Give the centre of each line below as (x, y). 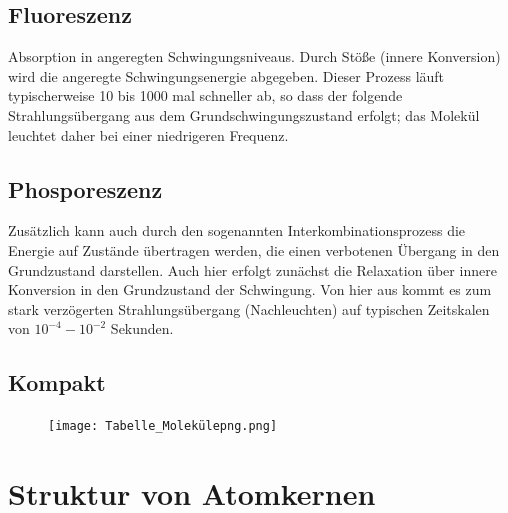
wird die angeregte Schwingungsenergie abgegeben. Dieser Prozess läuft (226, 75)
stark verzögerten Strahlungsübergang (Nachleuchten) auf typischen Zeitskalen (249, 308)
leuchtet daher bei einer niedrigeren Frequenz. (148, 134)
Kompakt (57, 382)
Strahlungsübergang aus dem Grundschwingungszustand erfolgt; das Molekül (244, 114)
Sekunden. (142, 328)
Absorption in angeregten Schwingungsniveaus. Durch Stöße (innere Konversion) (254, 56)
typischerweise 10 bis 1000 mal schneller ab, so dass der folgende (205, 95)
